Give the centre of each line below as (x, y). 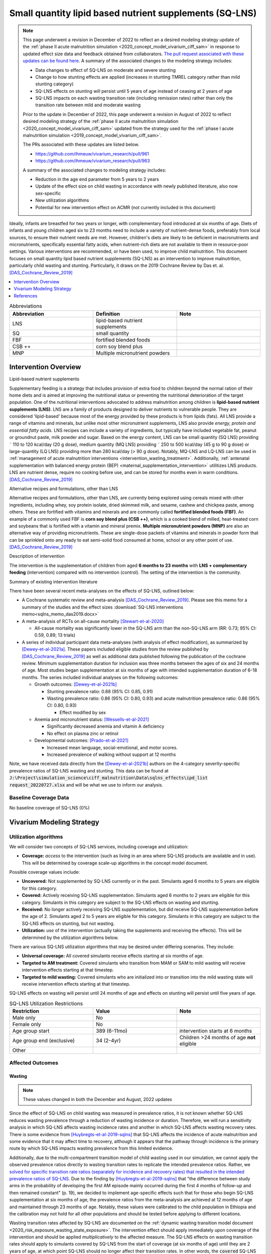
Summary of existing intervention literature (53, 581)
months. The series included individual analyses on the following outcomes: (100, 677)
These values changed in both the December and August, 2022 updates (98, 1100)
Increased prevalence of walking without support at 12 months (111, 754)
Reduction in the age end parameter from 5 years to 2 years (97, 179)
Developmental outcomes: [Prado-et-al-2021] (82, 740)
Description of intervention (37, 556)
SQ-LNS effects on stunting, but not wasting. (68, 923)
